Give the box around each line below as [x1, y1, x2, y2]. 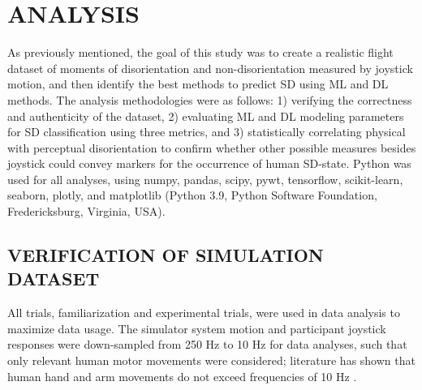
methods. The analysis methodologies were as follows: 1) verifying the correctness [7, 91, 412, 108]
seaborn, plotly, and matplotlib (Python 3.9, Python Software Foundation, [7, 186, 377, 204]
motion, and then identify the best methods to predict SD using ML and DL [7, 75, 389, 92]
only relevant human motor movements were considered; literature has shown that [7, 352, 416, 369]
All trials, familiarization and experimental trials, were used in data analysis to [7, 304, 400, 321]
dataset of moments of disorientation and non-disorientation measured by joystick [7, 59, 413, 76]
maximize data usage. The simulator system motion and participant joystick [7, 319, 386, 336]
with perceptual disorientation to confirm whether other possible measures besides [7, 139, 416, 156]
